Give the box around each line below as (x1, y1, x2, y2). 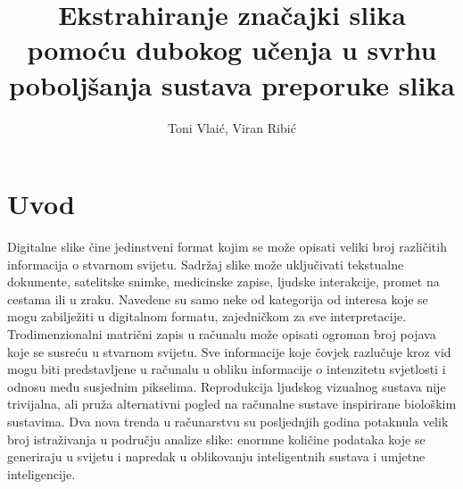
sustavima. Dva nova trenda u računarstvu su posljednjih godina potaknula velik (7, 411, 449, 430)
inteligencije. (7, 464, 76, 483)
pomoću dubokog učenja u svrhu (27, 31, 437, 68)
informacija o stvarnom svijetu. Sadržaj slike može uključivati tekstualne (7, 254, 404, 273)
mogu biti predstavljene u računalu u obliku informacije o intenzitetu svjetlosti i (7, 360, 446, 378)
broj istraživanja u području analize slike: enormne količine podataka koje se (7, 429, 426, 448)
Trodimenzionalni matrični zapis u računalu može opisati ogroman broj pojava (7, 325, 436, 343)
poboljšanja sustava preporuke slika (9, 66, 455, 103)
